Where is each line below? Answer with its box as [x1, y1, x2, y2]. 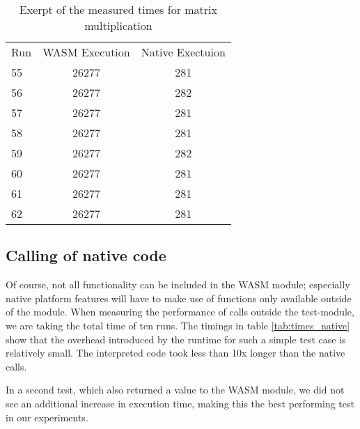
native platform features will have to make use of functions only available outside [6, 290, 352, 305]
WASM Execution [42, 44, 130, 60]
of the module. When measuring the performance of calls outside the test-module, [6, 304, 354, 319]
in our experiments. [6, 409, 88, 424]
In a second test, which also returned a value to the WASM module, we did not [6, 382, 345, 397]
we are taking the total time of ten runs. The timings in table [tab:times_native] [6, 318, 350, 332]
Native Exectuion [141, 44, 226, 60]
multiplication [84, 17, 152, 33]
